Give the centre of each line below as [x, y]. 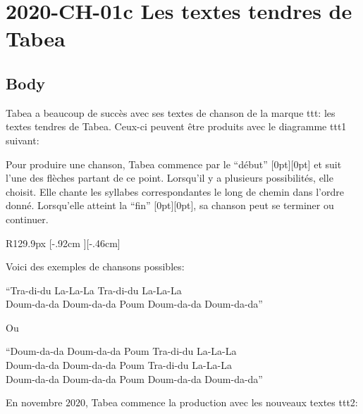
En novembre [34, 402]
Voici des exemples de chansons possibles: [95, 266]
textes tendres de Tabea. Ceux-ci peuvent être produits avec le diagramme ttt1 [176, 126]
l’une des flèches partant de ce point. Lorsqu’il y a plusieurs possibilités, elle [170, 178]
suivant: [23, 140]
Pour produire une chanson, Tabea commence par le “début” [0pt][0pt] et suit [174, 164]
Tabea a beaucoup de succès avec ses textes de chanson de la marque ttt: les [171, 112]
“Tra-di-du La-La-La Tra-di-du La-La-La [94, 290]
